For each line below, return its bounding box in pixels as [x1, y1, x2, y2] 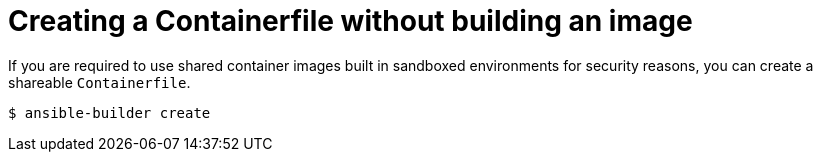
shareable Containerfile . [8, 73, 191, 91]
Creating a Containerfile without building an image [8, 4, 693, 38]
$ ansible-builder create [8, 104, 211, 121]
